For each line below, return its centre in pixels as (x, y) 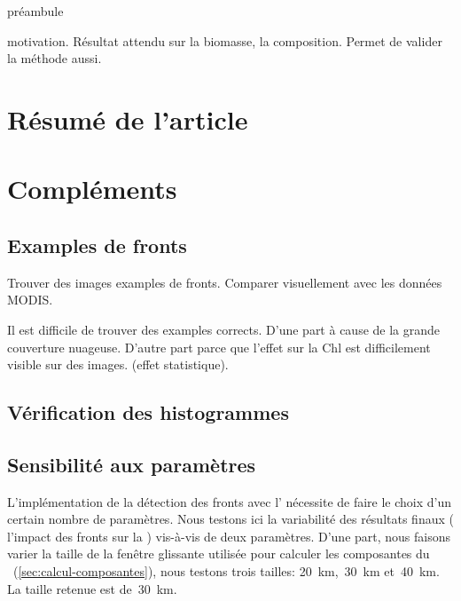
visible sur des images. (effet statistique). (118, 364)
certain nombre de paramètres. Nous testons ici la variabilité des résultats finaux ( (230, 519)
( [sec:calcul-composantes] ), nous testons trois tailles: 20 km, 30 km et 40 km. (226, 571)
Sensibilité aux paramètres (132, 464)
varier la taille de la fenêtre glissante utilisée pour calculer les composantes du (219, 554)
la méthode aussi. (55, 58)
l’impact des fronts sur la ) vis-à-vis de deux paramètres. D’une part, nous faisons (229, 536)
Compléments (92, 189)
